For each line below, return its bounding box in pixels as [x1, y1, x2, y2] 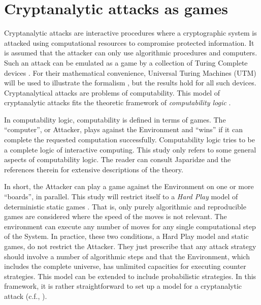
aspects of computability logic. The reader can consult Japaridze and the [4, 154, 231, 165]
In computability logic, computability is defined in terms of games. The [4, 114, 226, 125]
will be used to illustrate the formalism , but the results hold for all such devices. [4, 77, 256, 88]
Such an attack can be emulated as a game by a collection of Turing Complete [4, 57, 248, 68]
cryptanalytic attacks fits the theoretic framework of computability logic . [4, 97, 231, 108]
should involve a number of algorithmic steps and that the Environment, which [4, 251, 250, 261]
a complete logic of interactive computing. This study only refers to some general [4, 144, 256, 155]
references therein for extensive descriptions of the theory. [4, 164, 183, 174]
